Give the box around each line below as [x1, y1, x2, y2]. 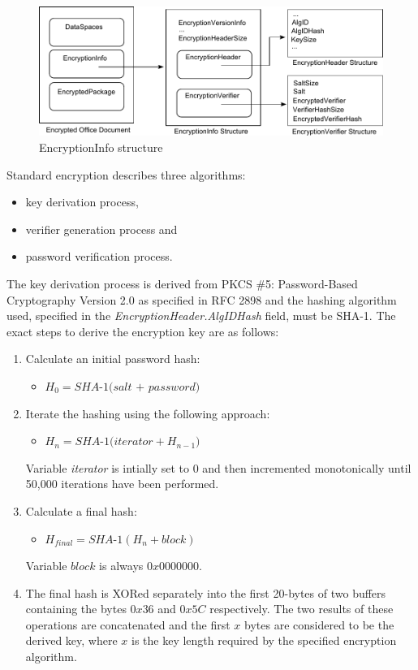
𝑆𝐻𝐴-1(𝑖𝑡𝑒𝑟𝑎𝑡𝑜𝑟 [75, 436, 153, 448]
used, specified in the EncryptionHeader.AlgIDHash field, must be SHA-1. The [6, 307, 396, 324]
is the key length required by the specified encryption [131, 632, 397, 649]
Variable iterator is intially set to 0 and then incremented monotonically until [25, 459, 412, 476]
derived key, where [25, 632, 118, 649]
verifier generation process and [25, 220, 178, 237]
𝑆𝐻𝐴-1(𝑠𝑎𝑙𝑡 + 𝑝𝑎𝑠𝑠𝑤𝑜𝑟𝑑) [74, 381, 200, 393]
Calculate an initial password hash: [25, 350, 200, 367]
